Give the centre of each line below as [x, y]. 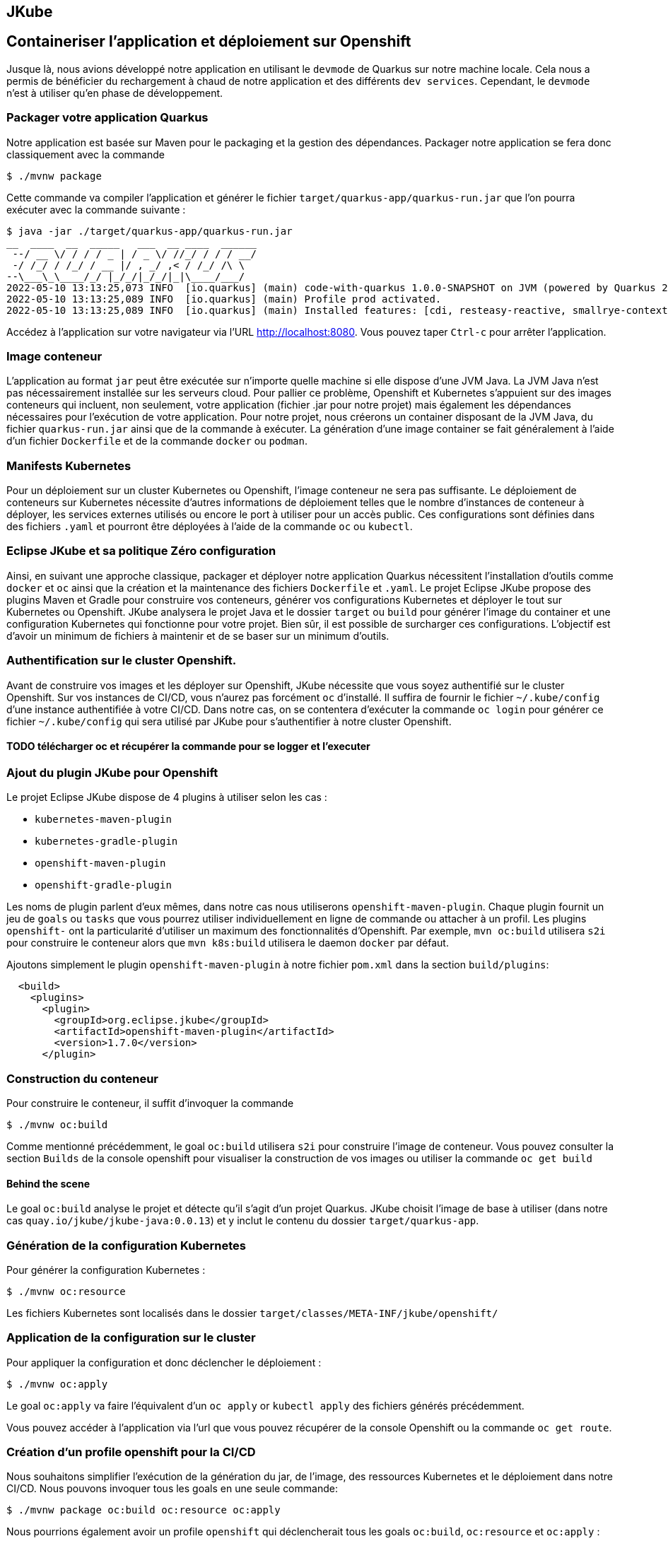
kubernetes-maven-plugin [103, 820]
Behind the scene [48, 1183]
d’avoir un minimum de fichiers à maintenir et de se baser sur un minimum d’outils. [198, 635]
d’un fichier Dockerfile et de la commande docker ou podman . [157, 441]
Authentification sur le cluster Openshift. [122, 661]
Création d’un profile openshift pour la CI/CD [131, 1452]
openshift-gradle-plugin [103, 885]
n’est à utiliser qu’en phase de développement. [115, 93]
